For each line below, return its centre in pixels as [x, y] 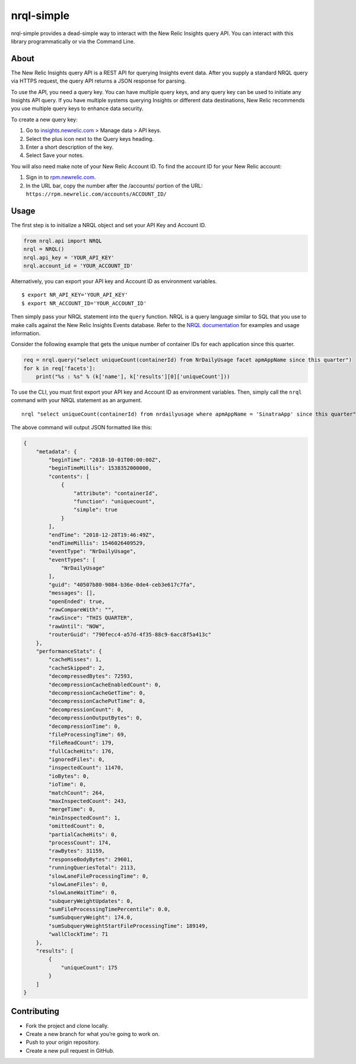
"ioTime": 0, [67, 784]
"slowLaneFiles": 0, [78, 884]
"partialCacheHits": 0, [83, 834]
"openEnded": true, [77, 601]
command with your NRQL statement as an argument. [77, 400]
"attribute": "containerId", [116, 493]
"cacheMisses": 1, [75, 660]
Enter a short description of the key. [70, 147]
